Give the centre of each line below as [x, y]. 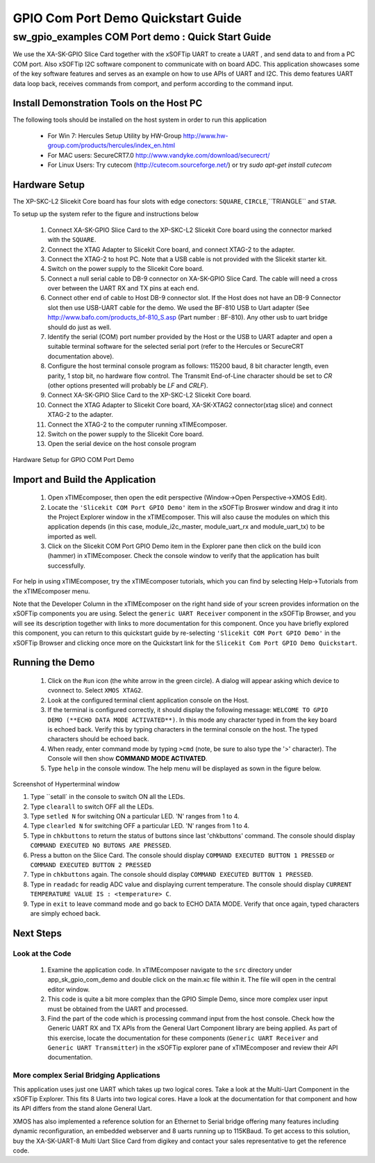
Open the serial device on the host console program [122, 444]
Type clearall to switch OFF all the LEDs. [92, 807]
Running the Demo [54, 662]
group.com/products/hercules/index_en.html [111, 145]
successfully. [67, 566]
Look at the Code [42, 953]
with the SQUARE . [72, 240]
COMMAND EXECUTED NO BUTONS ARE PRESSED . [101, 846]
